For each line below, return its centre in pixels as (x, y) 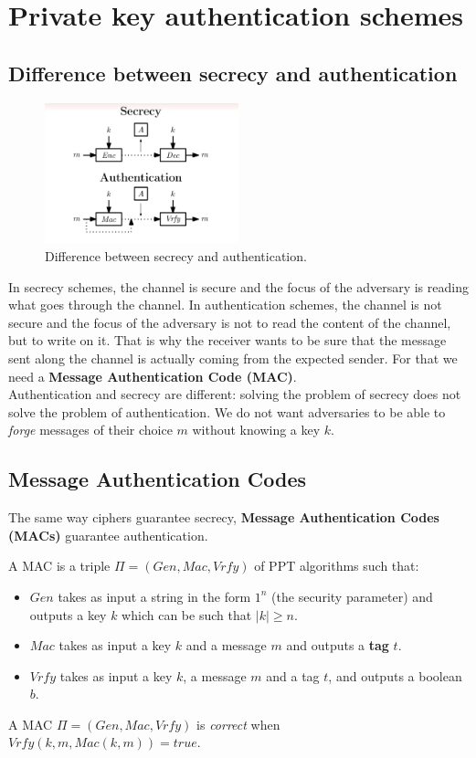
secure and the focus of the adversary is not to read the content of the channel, (230, 322)
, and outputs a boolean (395, 675)
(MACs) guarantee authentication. (108, 535)
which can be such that (187, 614)
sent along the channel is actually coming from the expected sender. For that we (233, 358)
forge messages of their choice (90, 430)
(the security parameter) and (352, 596)
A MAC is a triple (59, 566)
